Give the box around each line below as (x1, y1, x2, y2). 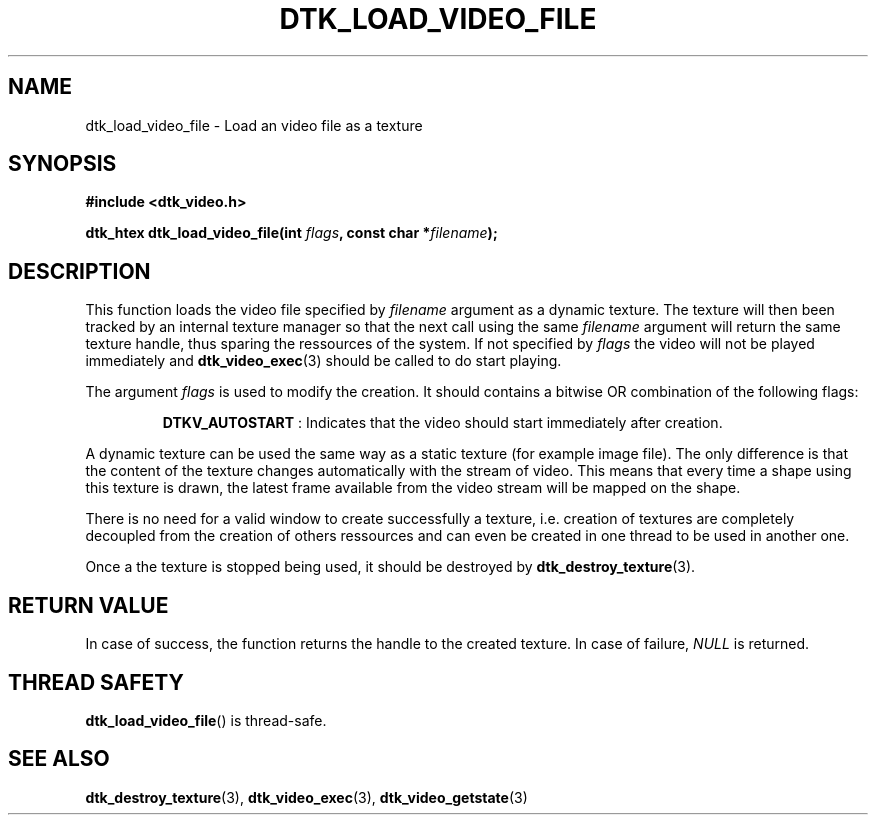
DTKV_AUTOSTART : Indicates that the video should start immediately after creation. (162, 414, 723, 432)
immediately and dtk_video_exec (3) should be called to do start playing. (85, 352, 562, 370)
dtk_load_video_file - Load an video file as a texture (85, 116, 423, 134)
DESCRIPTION (8, 258, 151, 284)
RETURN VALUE (8, 592, 169, 618)
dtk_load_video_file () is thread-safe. (85, 711, 327, 729)
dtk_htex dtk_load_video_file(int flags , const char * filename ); (85, 224, 498, 242)
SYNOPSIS (8, 151, 117, 177)
